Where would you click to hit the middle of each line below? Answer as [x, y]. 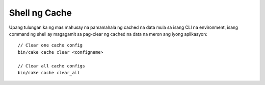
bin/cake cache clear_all [49, 73]
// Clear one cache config [50, 45]
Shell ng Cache [40, 13]
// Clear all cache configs [52, 66]
